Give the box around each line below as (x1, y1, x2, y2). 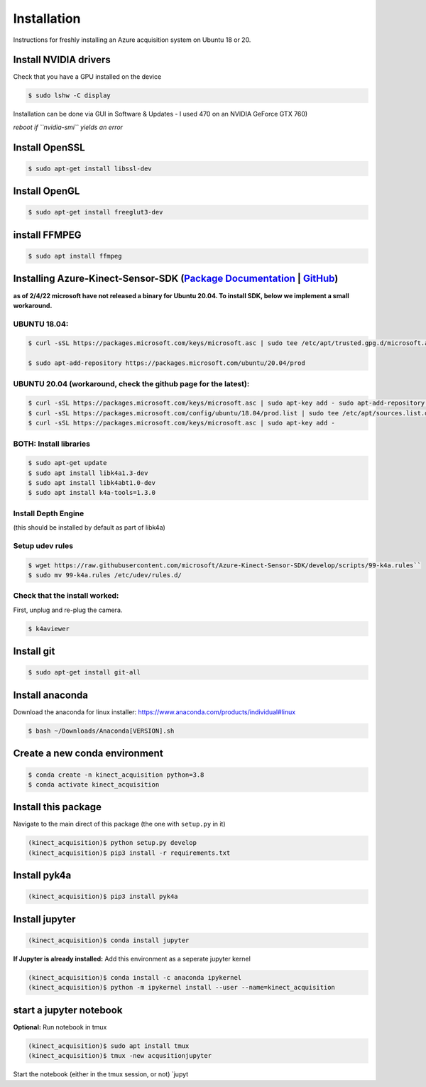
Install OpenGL (13, 185, 80, 197)
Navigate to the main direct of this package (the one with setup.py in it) (13, 820, 226, 829)
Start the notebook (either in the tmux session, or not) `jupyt (13, 1070, 189, 1078)
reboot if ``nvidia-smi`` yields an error (13, 123, 124, 131)
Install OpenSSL (13, 141, 85, 153)
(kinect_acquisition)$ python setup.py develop (28, 839, 197, 847)
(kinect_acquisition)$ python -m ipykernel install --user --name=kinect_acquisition (28, 983, 335, 992)
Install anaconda (13, 689, 89, 701)
